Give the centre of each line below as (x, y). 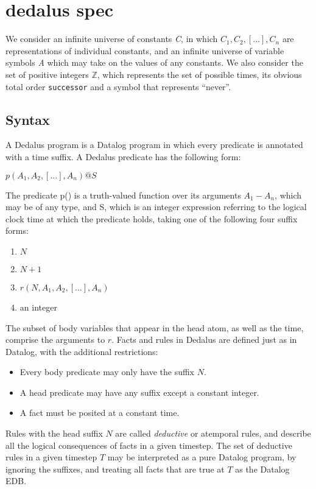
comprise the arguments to (55, 339)
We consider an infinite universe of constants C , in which (112, 39)
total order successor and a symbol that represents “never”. (118, 86)
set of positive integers (47, 74)
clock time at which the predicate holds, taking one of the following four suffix (152, 218)
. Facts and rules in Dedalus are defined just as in (204, 339)
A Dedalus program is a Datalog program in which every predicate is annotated (154, 145)
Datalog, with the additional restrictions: (82, 351)
